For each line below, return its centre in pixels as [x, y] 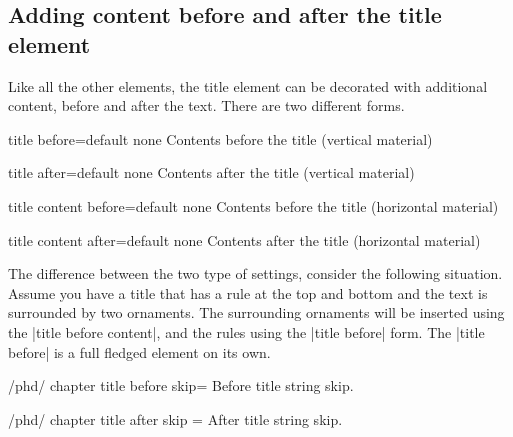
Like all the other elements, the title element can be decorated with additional [248, 85]
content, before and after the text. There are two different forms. [206, 105]
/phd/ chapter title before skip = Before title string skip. [181, 385]
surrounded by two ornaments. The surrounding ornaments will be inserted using [256, 312]
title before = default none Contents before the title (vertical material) [220, 138]
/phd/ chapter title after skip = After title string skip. [175, 418]
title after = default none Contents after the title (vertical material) [211, 172]
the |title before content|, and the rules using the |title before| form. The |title [246, 331]
